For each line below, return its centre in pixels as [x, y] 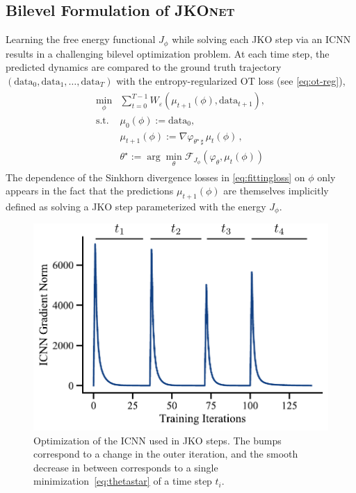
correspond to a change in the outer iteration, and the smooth [166, 454]
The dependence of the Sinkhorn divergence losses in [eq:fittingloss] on [155, 177]
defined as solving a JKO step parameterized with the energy [136, 207]
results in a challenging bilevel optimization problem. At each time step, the [168, 53]
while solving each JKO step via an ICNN [261, 39]
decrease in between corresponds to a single [126, 467]
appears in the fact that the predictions [90, 191]
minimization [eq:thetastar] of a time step [123, 481]
